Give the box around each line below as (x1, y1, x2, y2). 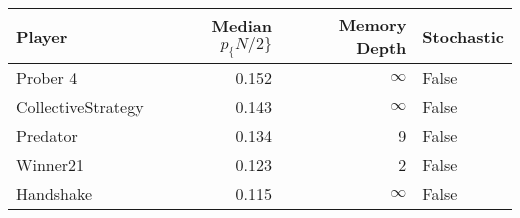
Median (211, 13, 272, 37)
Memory (338, 13, 407, 36)
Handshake (16, 182, 93, 205)
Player (16, 24, 68, 48)
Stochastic (422, 24, 504, 48)
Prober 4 (16, 66, 78, 89)
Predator (16, 124, 78, 147)
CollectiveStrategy (16, 95, 144, 118)
